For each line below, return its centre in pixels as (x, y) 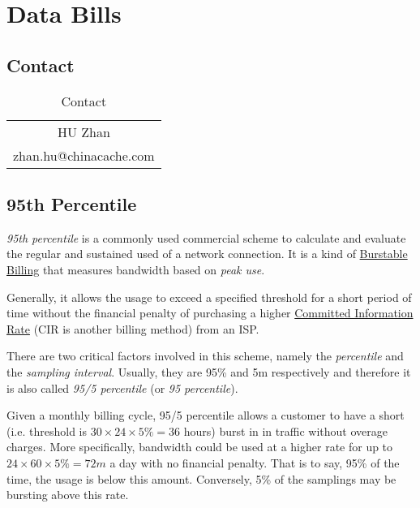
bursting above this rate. (68, 495)
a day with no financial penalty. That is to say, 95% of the (255, 462)
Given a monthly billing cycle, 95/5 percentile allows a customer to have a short (206, 415)
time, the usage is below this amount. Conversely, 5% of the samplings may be (201, 478)
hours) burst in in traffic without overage (285, 431)
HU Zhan (84, 131)
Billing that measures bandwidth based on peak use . (136, 269)
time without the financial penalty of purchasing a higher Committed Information (210, 313)
